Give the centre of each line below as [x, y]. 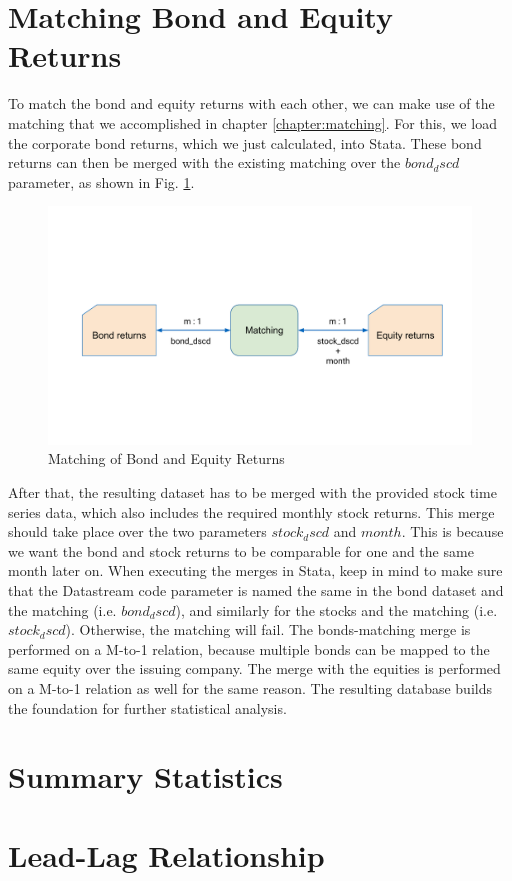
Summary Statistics [145, 776]
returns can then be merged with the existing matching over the [204, 162]
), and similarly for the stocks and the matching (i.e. [336, 609]
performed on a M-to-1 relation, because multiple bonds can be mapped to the [249, 648]
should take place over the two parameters [137, 531]
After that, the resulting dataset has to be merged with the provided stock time [252, 491]
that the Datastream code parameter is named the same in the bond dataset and [256, 589]
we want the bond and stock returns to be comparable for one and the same [241, 550]
